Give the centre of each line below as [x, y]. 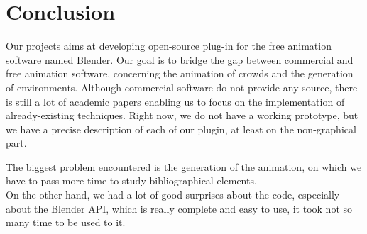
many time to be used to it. [66, 222]
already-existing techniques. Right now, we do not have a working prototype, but [182, 115]
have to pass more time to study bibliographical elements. [131, 180]
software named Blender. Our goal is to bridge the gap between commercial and [180, 59]
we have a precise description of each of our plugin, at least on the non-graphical [181, 129]
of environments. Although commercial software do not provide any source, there [182, 87]
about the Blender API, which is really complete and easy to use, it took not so [179, 208]
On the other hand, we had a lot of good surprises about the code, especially [173, 195]
